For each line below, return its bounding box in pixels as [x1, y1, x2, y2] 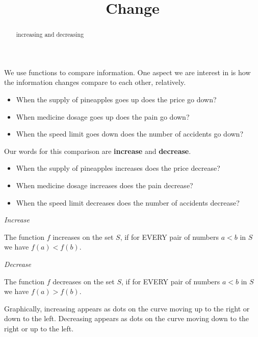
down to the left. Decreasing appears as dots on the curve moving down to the [4, 313, 249, 324]
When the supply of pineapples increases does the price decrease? [16, 163, 220, 173]
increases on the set [53, 231, 114, 242]
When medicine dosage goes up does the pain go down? [16, 111, 190, 122]
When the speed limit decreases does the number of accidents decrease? [16, 197, 240, 208]
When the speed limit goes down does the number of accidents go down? [16, 128, 243, 139]
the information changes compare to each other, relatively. [4, 77, 186, 87]
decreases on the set [53, 276, 115, 286]
